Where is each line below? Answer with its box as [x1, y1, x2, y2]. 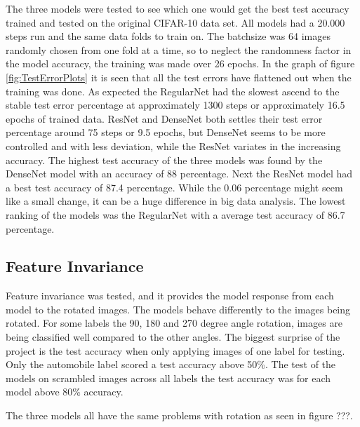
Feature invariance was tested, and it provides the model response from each [6, 288, 334, 303]
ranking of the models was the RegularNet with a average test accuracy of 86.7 [6, 207, 345, 222]
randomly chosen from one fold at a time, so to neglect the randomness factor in [6, 42, 352, 57]
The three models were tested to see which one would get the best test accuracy [6, 1, 349, 15]
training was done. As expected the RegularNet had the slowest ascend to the [6, 83, 340, 98]
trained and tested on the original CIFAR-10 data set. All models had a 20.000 [6, 15, 345, 29]
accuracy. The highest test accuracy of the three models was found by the [6, 152, 323, 167]
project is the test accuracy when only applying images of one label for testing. [6, 343, 345, 358]
